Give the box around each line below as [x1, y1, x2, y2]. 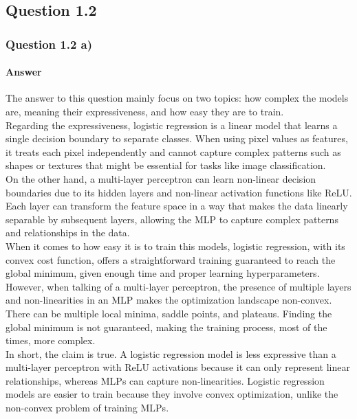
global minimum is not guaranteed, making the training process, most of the [6, 319, 327, 334]
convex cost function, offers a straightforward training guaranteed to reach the [6, 252, 336, 267]
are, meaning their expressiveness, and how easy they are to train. [6, 104, 284, 119]
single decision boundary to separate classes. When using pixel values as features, [6, 131, 348, 146]
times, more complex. [6, 333, 96, 348]
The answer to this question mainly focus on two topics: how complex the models [6, 91, 349, 105]
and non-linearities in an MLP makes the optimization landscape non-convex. [6, 293, 332, 307]
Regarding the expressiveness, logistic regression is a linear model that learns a [6, 117, 338, 132]
